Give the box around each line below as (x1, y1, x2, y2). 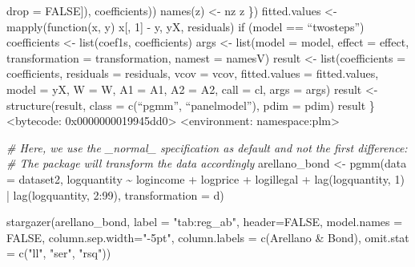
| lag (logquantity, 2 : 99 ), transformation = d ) (6, 186, 224, 203)
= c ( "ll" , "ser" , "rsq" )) (6, 245, 111, 261)
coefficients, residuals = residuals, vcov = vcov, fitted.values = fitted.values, (6, 65, 379, 82)
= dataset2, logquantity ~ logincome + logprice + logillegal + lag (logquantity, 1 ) (6, 170, 405, 187)
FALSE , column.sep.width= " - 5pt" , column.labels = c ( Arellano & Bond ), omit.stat (6, 229, 409, 245)
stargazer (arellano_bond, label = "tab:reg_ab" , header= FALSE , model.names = (6, 213, 403, 230)
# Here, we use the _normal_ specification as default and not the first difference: (6, 139, 408, 156)
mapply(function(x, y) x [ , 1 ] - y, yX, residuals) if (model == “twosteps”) (6, 18, 365, 34)
